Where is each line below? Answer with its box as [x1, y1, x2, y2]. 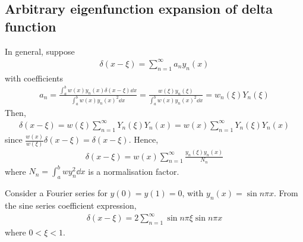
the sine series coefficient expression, [5, 199, 137, 211]
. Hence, [128, 133, 159, 146]
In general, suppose [5, 45, 75, 57]
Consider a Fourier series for [5, 187, 108, 199]
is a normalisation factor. [88, 165, 179, 177]
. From [274, 187, 298, 199]
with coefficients [5, 71, 64, 84]
